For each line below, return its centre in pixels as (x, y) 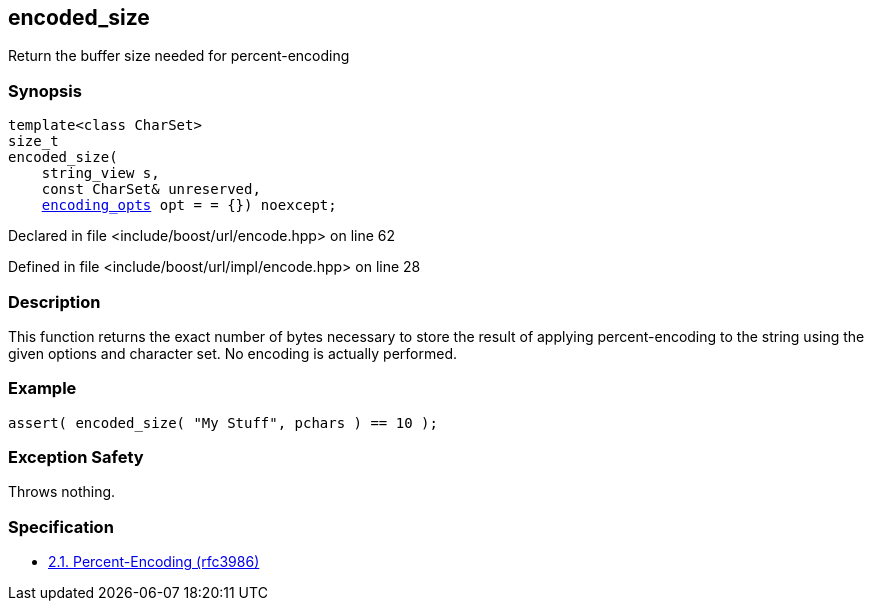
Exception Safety (76, 457)
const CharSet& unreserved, (151, 189)
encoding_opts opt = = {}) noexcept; (189, 205)
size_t (33, 141)
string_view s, (100, 173)
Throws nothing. (62, 492)
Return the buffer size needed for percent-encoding (179, 56)
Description (54, 301)
